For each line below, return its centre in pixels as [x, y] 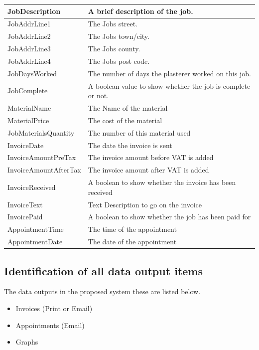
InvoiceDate [26, 145]
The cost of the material [125, 120]
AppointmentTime [36, 229]
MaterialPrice [28, 120]
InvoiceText [25, 204]
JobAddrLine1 [29, 24]
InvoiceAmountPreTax [42, 157]
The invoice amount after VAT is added [148, 170]
